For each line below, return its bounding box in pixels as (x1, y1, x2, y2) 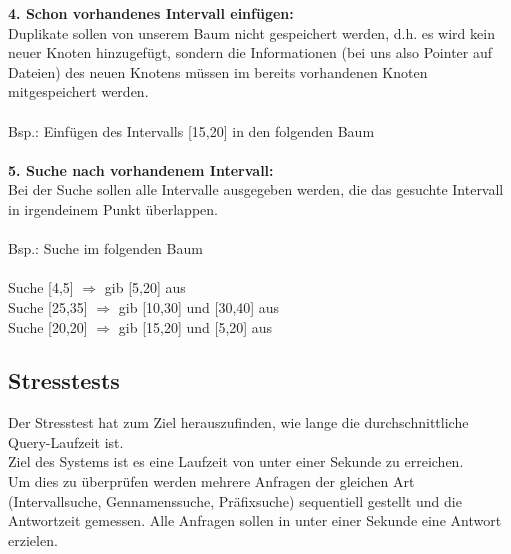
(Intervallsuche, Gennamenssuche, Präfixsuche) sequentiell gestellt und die (8, 490, 462, 511)
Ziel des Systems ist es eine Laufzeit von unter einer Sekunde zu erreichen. (8, 451, 464, 472)
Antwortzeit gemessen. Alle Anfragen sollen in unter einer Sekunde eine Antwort (8, 510, 502, 531)
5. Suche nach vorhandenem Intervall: (8, 159, 274, 180)
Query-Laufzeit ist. (8, 431, 124, 452)
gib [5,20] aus (104, 277, 186, 298)
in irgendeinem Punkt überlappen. (8, 198, 218, 219)
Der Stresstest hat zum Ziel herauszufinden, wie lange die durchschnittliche (8, 412, 469, 433)
